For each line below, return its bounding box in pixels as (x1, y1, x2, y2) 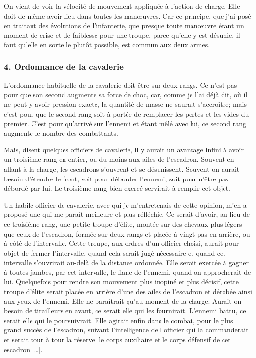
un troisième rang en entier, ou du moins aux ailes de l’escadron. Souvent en (4, 154, 234, 164)
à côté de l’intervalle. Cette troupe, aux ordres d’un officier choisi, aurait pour (4, 238, 239, 248)
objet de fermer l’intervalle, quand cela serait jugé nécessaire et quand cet (4, 247, 226, 258)
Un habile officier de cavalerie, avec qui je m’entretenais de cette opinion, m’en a (4, 199, 247, 209)
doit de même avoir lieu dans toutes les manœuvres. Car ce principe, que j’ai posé (4, 10, 251, 21)
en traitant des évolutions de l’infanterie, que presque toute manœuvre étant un (4, 20, 244, 30)
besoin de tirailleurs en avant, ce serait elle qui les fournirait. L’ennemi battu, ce (4, 305, 246, 316)
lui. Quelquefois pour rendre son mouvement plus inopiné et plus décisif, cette (4, 276, 239, 287)
